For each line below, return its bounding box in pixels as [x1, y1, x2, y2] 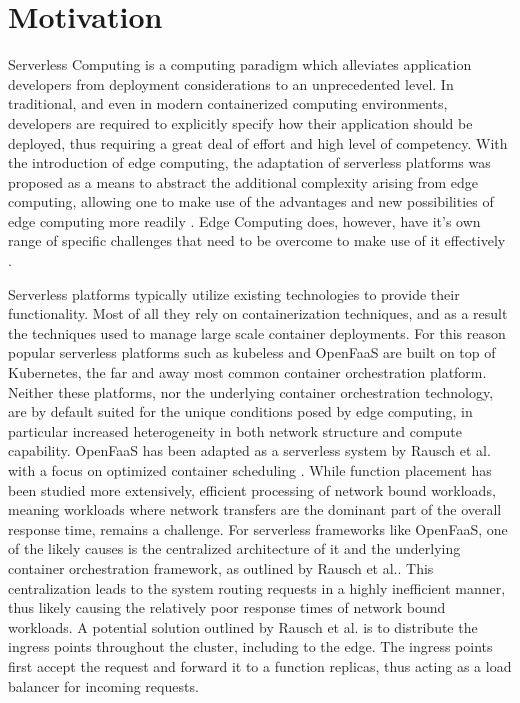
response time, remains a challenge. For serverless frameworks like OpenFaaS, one [8, 518, 508, 539]
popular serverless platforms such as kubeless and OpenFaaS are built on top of [8, 342, 496, 363]
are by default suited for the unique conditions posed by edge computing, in [8, 401, 473, 422]
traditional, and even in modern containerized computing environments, [8, 93, 448, 114]
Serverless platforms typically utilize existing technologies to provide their [8, 283, 460, 304]
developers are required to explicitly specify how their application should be [8, 112, 473, 133]
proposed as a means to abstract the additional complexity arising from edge [8, 171, 478, 192]
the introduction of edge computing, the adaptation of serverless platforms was [8, 152, 491, 173]
